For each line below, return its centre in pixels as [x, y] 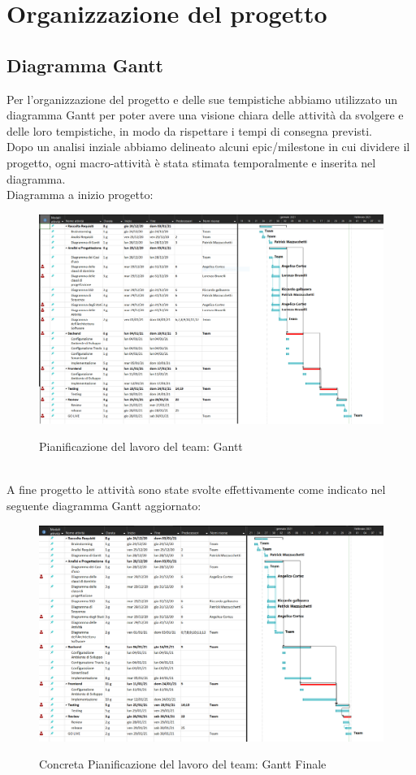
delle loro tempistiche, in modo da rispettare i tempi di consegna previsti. [190, 130]
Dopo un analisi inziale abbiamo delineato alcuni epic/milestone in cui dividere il [208, 147]
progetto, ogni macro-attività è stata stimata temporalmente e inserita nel [191, 162]
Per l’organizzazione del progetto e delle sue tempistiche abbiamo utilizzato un [202, 99]
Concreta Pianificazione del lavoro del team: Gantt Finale [183, 764]
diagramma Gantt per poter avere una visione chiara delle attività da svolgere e [205, 115]
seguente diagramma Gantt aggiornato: [104, 506]
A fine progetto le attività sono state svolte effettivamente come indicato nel [196, 489]
